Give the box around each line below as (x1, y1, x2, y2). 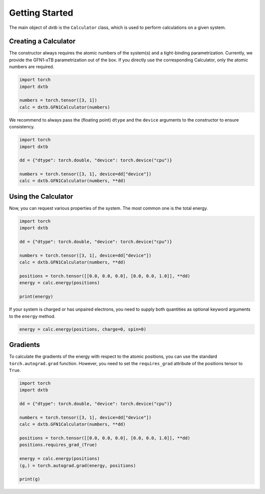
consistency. (9, 124, 35, 130)
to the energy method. (9, 313, 56, 319)
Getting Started (9, 7, 74, 18)
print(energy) (19, 294, 53, 299)
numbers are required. (9, 64, 54, 70)
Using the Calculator (9, 192, 74, 200)
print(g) (19, 476, 41, 482)
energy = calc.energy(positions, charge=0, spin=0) (19, 326, 147, 332)
